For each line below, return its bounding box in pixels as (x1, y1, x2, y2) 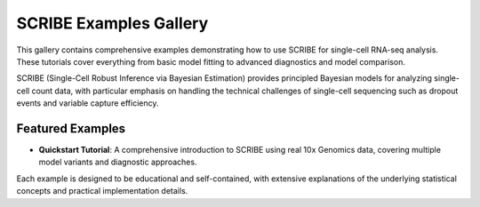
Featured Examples (16, 121, 126, 136)
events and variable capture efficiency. (16, 98, 159, 108)
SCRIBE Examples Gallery (16, 13, 209, 33)
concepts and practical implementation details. (16, 186, 188, 196)
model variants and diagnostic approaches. (38, 156, 197, 168)
